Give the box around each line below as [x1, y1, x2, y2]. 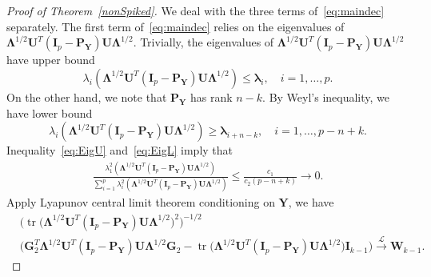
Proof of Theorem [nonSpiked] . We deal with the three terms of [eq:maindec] [6, 2, 385, 18]
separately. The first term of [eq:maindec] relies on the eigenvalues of [6, 18, 345, 34]
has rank [190, 88, 233, 105]
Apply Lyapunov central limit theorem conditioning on [6, 194, 275, 211]
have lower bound [6, 104, 93, 121]
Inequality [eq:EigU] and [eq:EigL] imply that [6, 142, 233, 159]
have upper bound [6, 51, 95, 68]
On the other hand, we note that [6, 88, 167, 105]
